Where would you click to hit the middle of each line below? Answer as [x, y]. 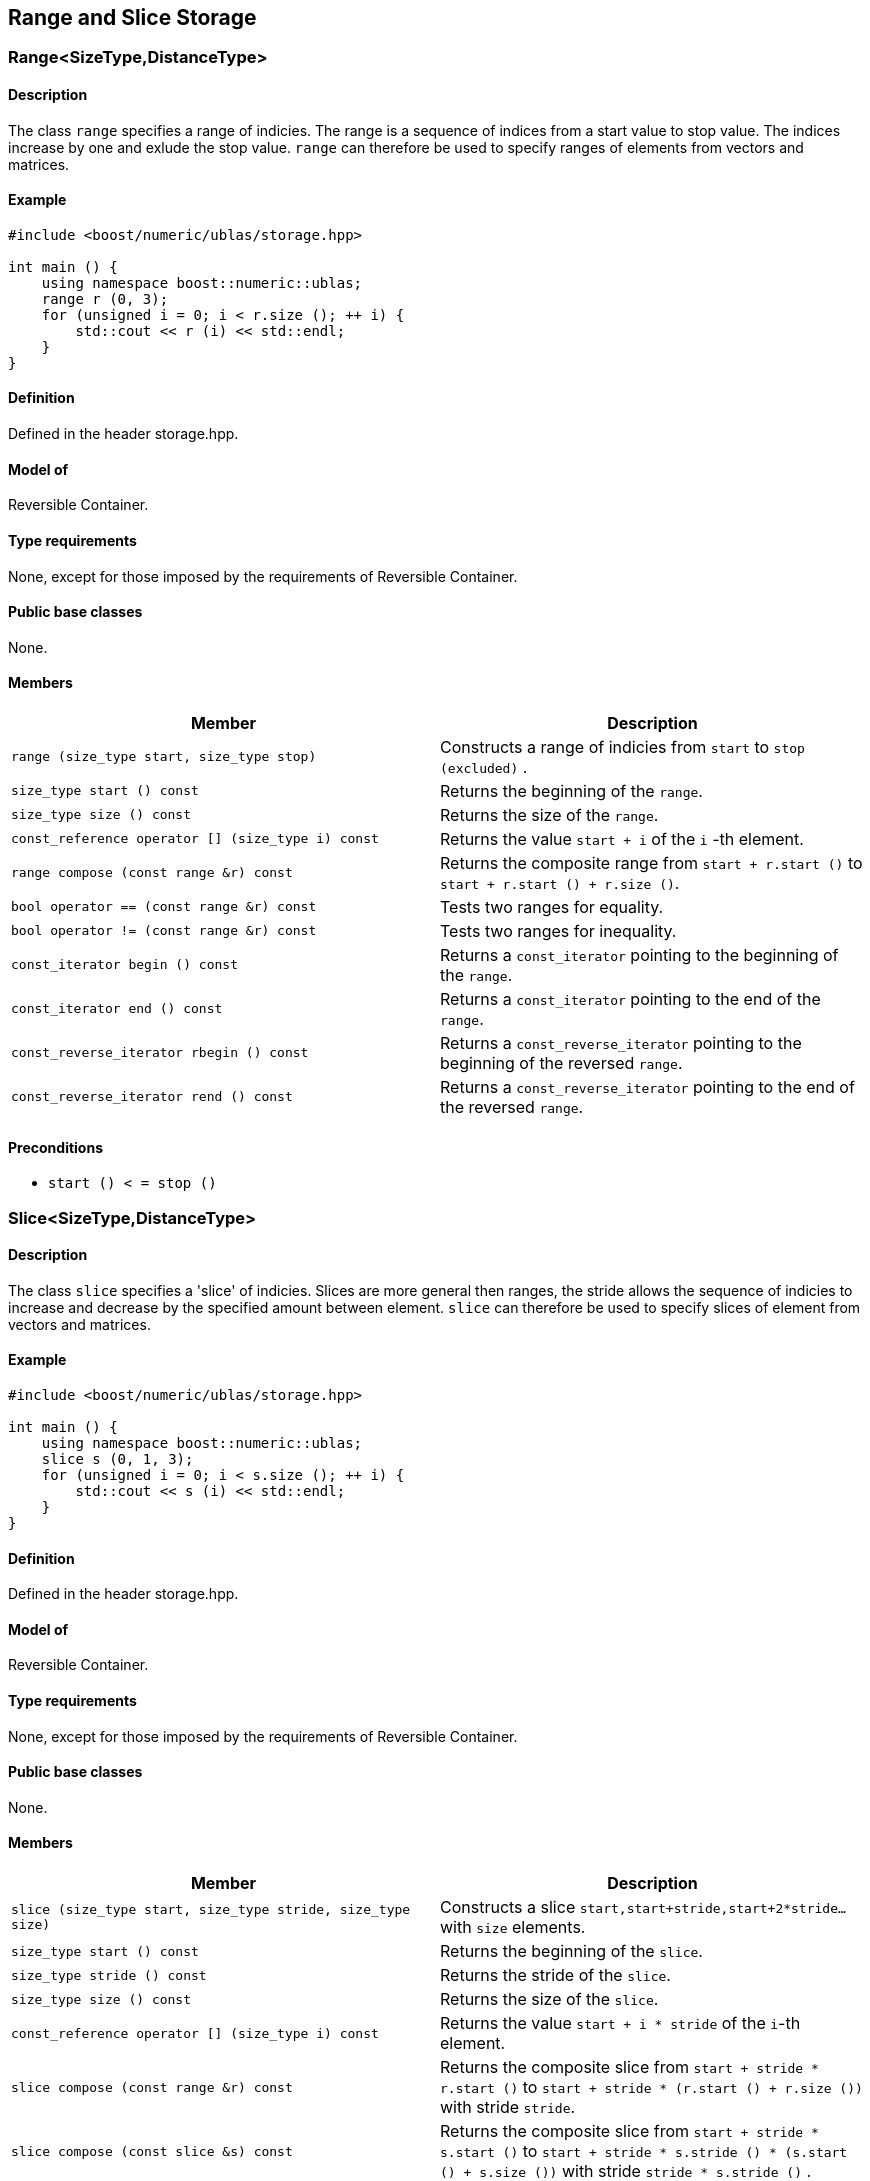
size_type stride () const [109, 1975]
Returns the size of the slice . [549, 1999]
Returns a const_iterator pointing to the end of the [630, 998]
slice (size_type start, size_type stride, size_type [211, 1910]
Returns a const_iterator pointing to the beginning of [639, 954]
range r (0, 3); [105, 298]
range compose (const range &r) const [152, 873]
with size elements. [513, 1927]
